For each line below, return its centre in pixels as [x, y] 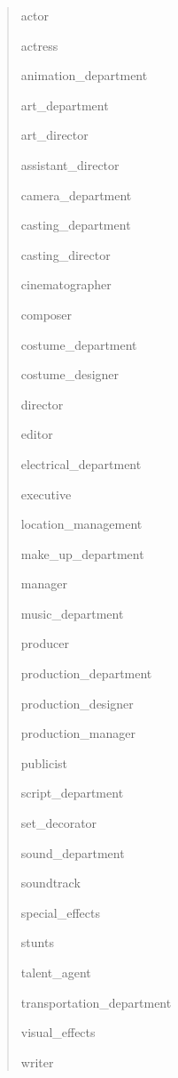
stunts [37, 942]
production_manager [78, 733]
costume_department [79, 344]
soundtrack [50, 883]
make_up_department [82, 553]
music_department [72, 613]
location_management [81, 524]
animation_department [84, 75]
